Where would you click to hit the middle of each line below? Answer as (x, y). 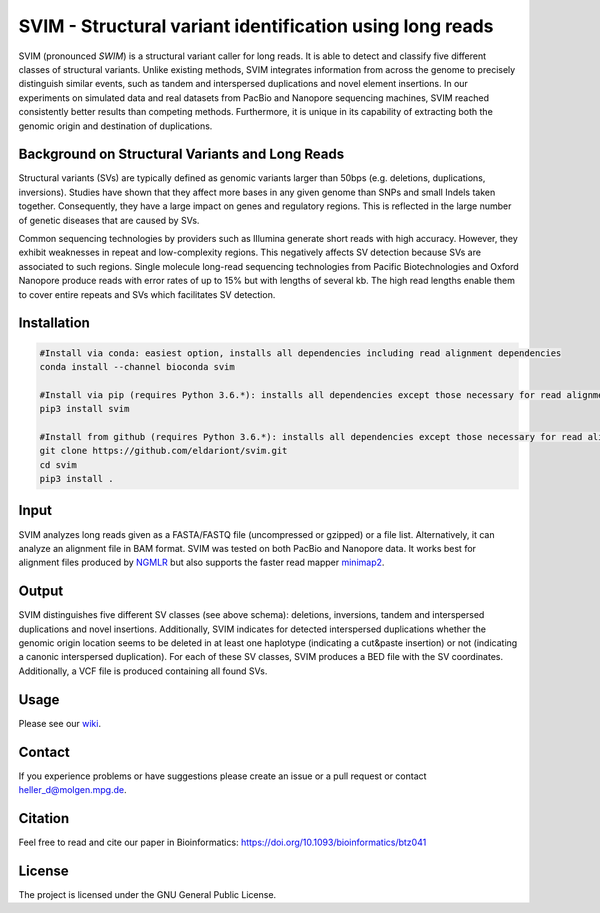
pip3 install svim (84, 409)
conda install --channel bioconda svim (137, 366)
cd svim (58, 464)
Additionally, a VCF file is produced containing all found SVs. (143, 671)
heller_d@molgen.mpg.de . (72, 789)
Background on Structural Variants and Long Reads (181, 154)
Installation (54, 323)
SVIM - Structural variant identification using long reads (256, 26)
